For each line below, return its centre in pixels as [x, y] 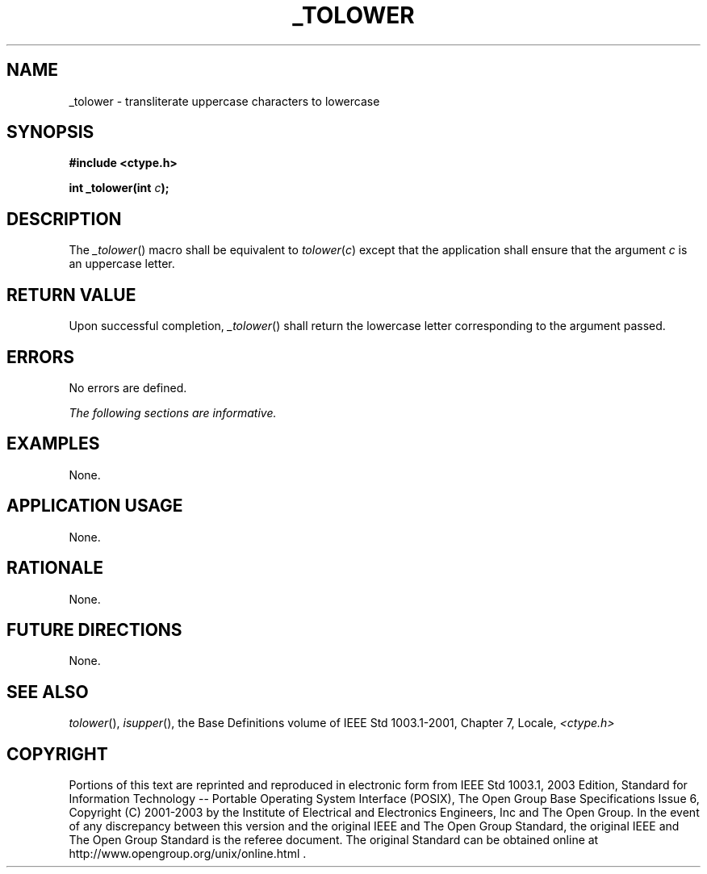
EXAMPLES [53, 444]
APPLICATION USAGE [95, 506]
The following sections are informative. [173, 412]
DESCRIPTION [64, 219]
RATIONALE [55, 568]
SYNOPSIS [50, 132]
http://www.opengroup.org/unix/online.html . [188, 854]
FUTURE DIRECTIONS [94, 629]
